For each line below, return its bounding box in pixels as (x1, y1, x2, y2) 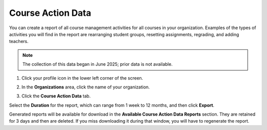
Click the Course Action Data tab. (21, 93, 91, 99)
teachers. (9, 39, 29, 44)
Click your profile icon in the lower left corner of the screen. (21, 75, 143, 81)
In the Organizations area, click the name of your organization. (21, 84, 150, 90)
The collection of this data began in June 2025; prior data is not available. (22, 61, 173, 67)
